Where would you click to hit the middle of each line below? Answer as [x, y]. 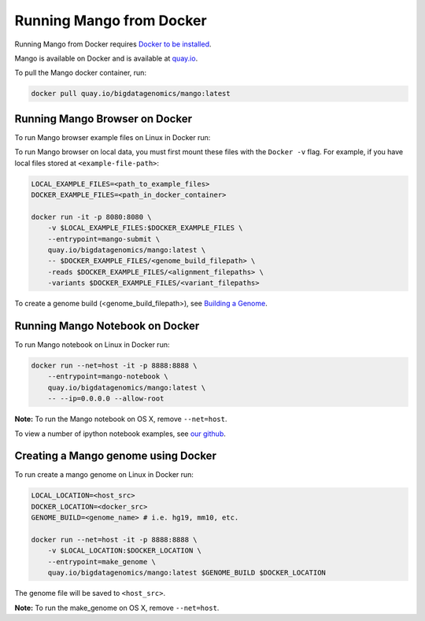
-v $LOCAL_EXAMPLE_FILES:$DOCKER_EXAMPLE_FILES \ [145, 228]
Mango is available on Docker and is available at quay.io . [106, 58]
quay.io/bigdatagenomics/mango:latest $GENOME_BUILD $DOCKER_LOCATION [187, 573]
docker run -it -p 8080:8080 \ [92, 217]
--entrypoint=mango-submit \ [104, 239]
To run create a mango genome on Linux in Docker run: [104, 475]
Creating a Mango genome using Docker [115, 456]
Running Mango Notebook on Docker [107, 325]
